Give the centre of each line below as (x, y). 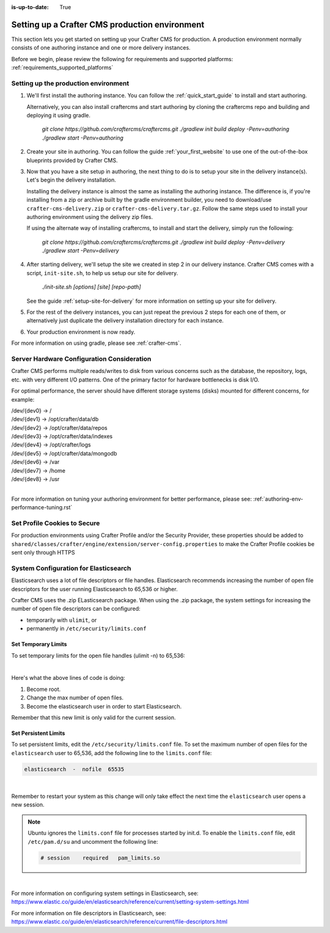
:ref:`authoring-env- (278, 499)
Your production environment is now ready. (81, 332)
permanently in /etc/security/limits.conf (86, 629)
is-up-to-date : (30, 7)
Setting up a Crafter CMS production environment (108, 24)
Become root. (44, 689)
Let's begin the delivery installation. (71, 180)
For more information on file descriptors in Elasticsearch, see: (89, 913)
